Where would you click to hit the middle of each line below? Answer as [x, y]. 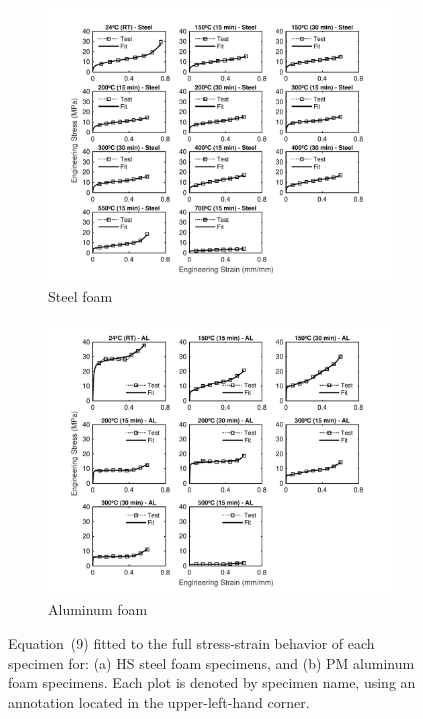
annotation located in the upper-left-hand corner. [159, 701]
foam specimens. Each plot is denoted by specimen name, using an [212, 682]
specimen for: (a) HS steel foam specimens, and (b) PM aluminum [211, 662]
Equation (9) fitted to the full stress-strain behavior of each [191, 642]
